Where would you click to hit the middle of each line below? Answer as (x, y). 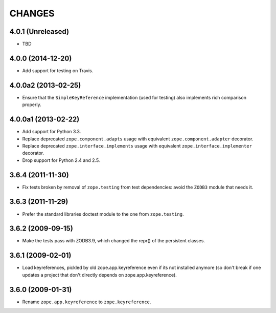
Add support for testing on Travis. (58, 70)
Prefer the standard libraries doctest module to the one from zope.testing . (103, 214)
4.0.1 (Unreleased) (39, 32)
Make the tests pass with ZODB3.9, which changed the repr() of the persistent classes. (114, 241)
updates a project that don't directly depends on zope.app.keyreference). (100, 275)
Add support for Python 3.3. (52, 132)
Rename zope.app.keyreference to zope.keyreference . (87, 302)
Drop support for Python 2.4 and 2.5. (61, 160)
